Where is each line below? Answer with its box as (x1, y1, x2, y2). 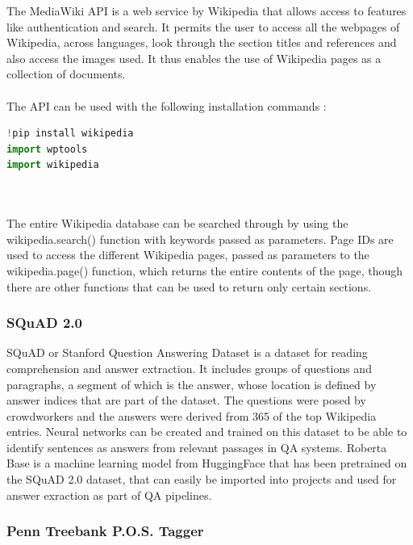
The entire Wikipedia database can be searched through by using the (6, 215, 348, 232)
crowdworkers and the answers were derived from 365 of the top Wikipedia (6, 407, 377, 424)
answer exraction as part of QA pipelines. (6, 486, 212, 503)
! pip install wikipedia (6, 128, 134, 140)
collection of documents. (6, 65, 126, 82)
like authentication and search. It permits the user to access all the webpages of (6, 18, 400, 35)
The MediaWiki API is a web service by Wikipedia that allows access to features (6, 2, 407, 19)
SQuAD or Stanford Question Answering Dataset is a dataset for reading (6, 344, 368, 361)
